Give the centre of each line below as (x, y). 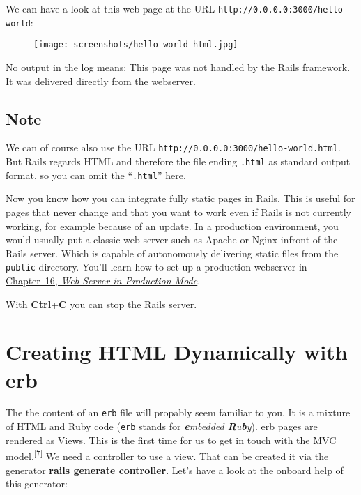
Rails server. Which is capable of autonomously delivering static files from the (172, 253)
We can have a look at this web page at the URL (110, 8)
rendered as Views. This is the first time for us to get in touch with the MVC (171, 440)
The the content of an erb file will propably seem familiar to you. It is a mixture (178, 412)
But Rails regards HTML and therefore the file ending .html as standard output (178, 161)
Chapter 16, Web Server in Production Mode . (103, 280)
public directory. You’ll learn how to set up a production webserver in (156, 267)
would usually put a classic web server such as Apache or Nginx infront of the (172, 239)
